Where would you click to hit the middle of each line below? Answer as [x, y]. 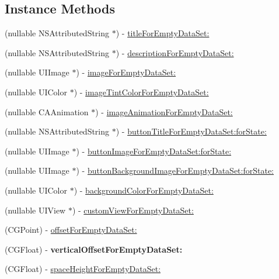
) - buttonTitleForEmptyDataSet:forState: [191, 131]
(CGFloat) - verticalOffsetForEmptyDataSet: [94, 249]
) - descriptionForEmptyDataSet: [175, 52]
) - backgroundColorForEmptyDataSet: [144, 190]
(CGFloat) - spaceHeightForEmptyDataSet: [83, 269]
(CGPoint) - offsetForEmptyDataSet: [71, 230]
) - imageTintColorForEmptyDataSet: [141, 92]
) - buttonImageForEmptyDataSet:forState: [154, 151]
